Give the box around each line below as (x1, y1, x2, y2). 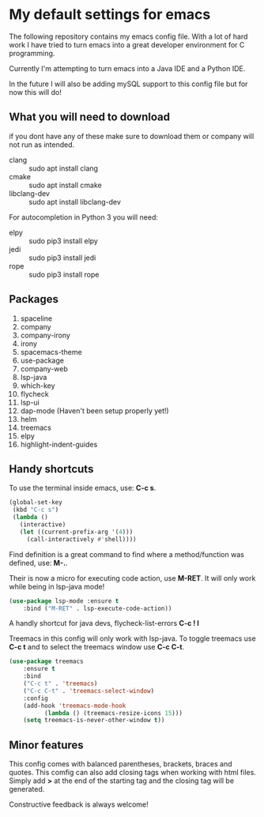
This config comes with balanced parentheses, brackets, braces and (9, 759, 232, 769)
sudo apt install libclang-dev (28, 197, 122, 206)
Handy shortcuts (9, 462, 94, 476)
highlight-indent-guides (20, 439, 98, 449)
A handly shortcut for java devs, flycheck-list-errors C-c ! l (9, 619, 200, 628)
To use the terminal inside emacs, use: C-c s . (9, 484, 157, 493)
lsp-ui (20, 397, 40, 407)
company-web (20, 363, 68, 373)
